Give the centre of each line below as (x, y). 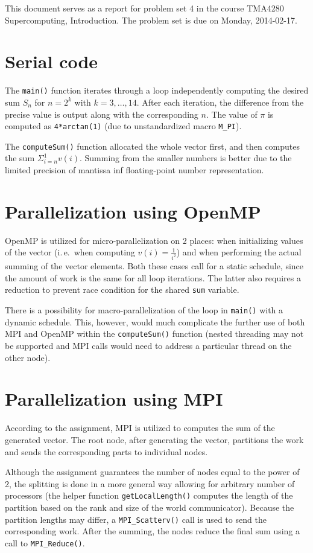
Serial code (52, 61)
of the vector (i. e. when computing (70, 252)
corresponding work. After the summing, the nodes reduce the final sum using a (153, 531)
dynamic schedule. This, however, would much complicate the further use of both (155, 321)
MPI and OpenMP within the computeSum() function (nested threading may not (154, 334)
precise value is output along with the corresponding (102, 114)
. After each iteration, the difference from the (220, 102)
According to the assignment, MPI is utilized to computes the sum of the (140, 428)
